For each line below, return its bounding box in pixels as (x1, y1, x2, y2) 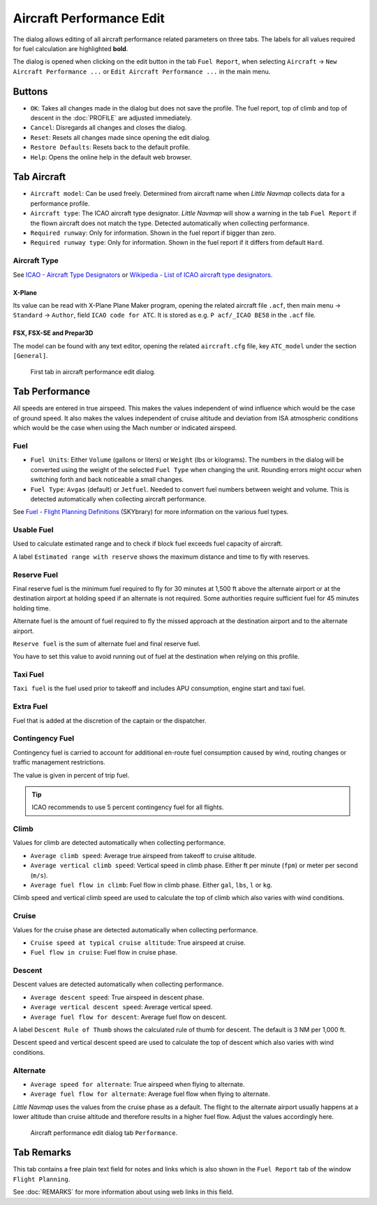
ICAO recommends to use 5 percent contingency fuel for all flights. (31, 803, 224, 811)
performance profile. (30, 199, 90, 208)
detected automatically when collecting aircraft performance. (30, 494, 207, 503)
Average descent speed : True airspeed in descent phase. (30, 993, 205, 1001)
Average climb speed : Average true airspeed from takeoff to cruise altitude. (30, 851, 257, 860)
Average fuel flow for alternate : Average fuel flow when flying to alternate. (30, 1090, 270, 1098)
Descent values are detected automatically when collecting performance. (13, 980, 224, 989)
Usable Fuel (13, 525, 54, 535)
